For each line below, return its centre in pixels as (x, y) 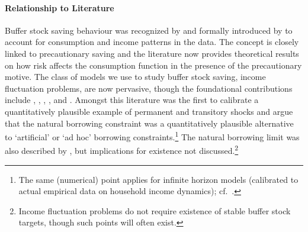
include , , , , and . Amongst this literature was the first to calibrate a (132, 100)
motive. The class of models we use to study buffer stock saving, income (135, 77)
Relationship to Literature (60, 7)
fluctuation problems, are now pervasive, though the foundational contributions (149, 88)
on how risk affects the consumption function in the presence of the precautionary (153, 65)
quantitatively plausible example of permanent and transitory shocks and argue (149, 111)
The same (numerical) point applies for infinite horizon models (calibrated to (158, 179)
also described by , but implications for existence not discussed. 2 (122, 150)
